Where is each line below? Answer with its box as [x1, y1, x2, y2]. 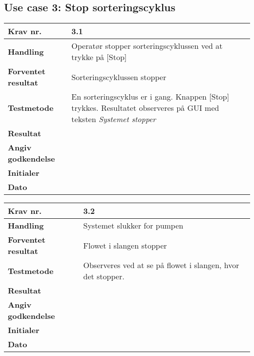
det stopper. [83, 271, 125, 282]
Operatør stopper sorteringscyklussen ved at [71, 40, 223, 52]
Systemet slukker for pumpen [83, 220, 184, 231]
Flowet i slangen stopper [83, 239, 167, 251]
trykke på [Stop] [71, 51, 127, 63]
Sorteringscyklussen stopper [71, 71, 167, 83]
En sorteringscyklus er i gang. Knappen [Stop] [71, 91, 230, 103]
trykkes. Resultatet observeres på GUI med [71, 102, 219, 114]
